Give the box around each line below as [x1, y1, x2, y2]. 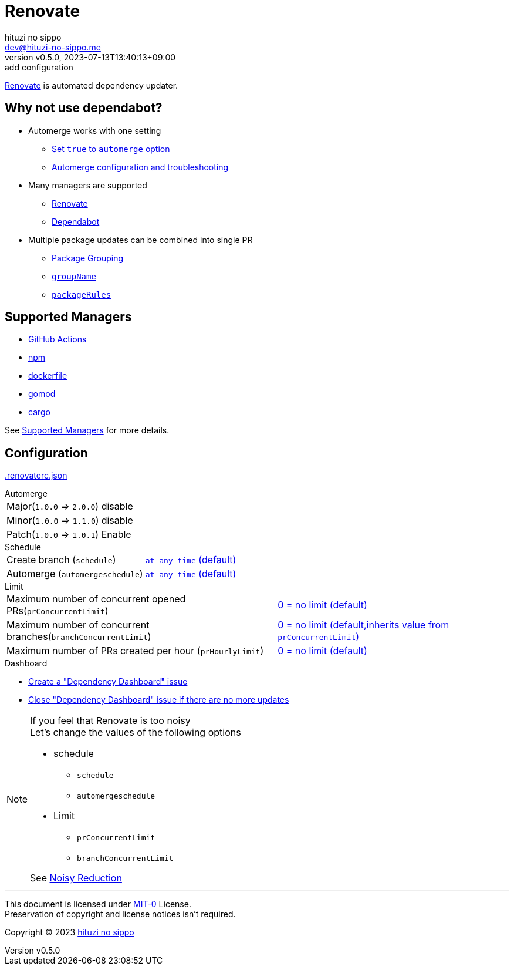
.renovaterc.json [5, 470, 67, 481]
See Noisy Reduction [30, 872, 122, 884]
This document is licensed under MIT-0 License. [5, 899, 191, 910]
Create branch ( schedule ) [6, 554, 116, 566]
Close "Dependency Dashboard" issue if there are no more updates [28, 695, 289, 705]
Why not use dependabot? [5, 100, 163, 116]
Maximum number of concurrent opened [6, 593, 186, 605]
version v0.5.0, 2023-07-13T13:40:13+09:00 [5, 52, 176, 62]
